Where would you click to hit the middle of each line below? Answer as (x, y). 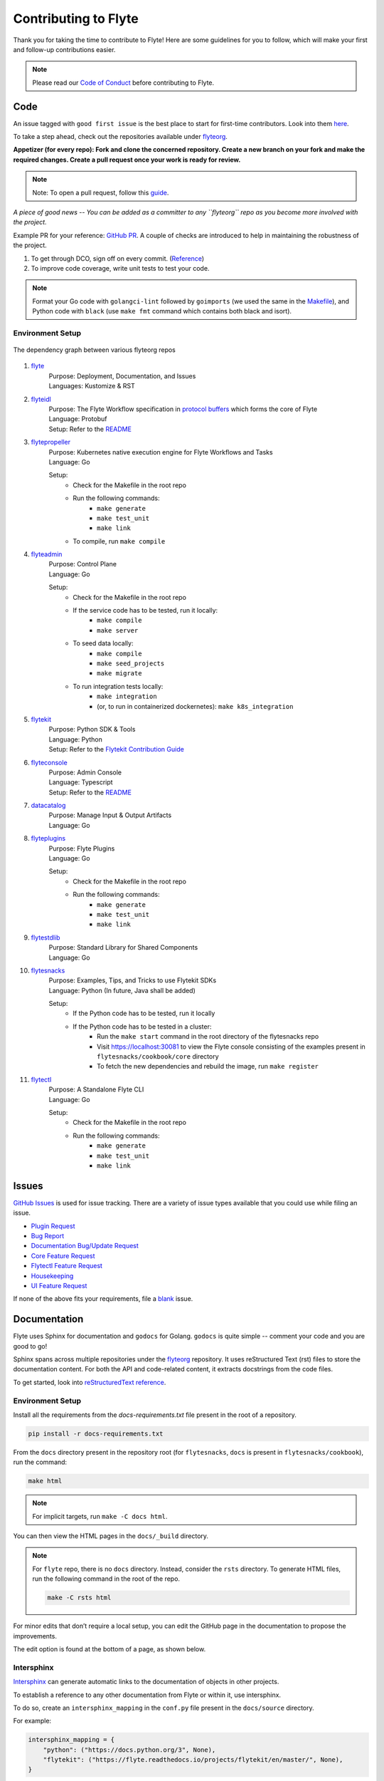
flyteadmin (47, 554)
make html (45, 1481)
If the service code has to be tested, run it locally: (145, 611)
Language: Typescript (81, 782)
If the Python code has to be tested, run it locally (144, 1013)
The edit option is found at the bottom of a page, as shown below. (110, 1649)
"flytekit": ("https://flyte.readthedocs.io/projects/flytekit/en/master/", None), (193, 1760)
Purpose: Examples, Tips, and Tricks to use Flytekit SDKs (133, 980)
